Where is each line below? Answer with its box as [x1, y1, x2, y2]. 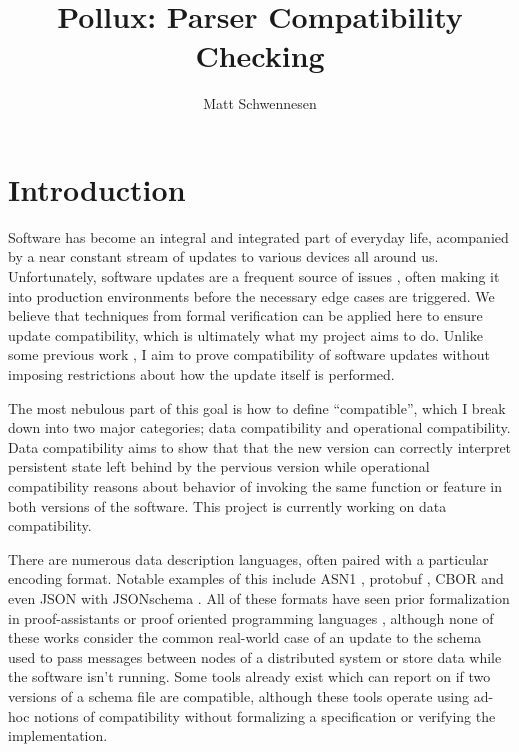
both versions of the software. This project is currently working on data [8, 495, 447, 516]
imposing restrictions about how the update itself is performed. [8, 364, 395, 384]
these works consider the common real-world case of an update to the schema [8, 627, 482, 648]
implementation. [8, 725, 108, 746]
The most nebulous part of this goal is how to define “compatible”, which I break [8, 397, 506, 418]
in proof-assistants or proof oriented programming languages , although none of [8, 607, 494, 628]
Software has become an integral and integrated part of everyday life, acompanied [8, 226, 509, 247]
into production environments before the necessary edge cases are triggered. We [8, 285, 495, 306]
